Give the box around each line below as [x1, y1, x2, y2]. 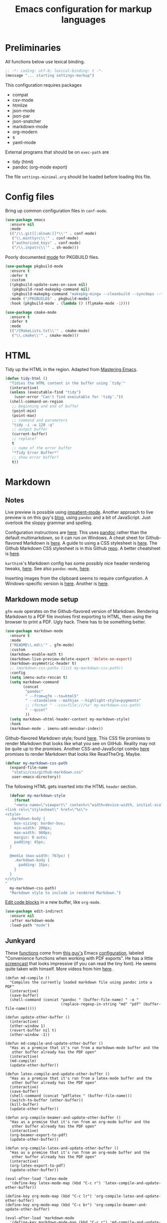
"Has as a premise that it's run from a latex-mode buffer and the [9, 1076, 153, 1081]
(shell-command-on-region [9, 399, 64, 405]
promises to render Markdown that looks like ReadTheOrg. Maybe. [5, 751, 142, 757]
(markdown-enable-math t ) [9, 652, 64, 657]
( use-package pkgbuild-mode [5, 263, 64, 269]
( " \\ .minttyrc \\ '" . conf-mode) [11, 236, 79, 241]
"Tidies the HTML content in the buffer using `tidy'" [9, 381, 126, 386]
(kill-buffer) [9, 1102, 39, 1107]
